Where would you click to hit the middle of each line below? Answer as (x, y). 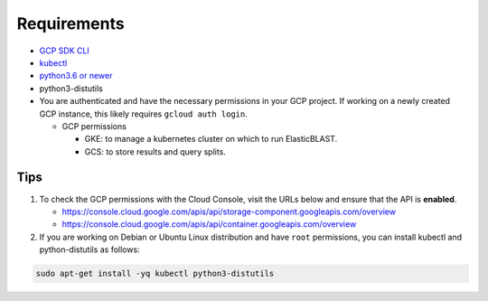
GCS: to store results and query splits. (155, 151)
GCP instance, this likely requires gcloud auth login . (143, 114)
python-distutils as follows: (89, 249)
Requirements (71, 24)
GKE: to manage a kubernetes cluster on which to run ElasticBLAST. (211, 139)
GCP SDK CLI (64, 51)
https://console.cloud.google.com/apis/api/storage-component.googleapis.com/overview (229, 212)
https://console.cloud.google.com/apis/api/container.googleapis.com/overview (209, 224)
